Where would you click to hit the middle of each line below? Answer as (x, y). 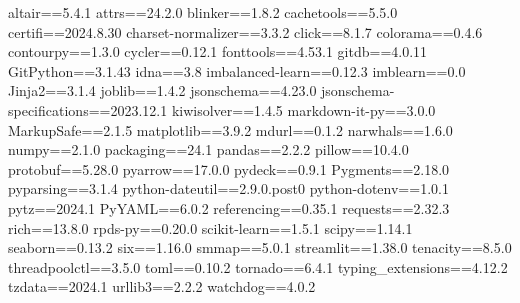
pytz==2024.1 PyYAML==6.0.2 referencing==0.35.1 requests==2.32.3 (229, 207)
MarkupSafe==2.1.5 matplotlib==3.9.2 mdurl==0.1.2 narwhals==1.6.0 (230, 129)
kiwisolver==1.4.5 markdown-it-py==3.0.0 (303, 109)
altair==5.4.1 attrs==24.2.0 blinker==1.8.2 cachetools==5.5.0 (203, 12)
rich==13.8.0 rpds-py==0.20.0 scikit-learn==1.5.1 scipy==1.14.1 (210, 227)
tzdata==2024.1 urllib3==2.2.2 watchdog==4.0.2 (162, 286)
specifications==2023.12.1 (88, 109)
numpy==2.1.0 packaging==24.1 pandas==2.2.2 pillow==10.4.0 (208, 149)
